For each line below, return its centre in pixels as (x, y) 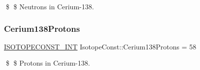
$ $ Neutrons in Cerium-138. (50, 6)
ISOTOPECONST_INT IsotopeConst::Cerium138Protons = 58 (100, 46)
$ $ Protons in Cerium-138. (48, 63)
